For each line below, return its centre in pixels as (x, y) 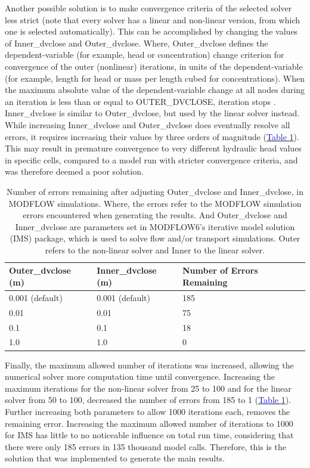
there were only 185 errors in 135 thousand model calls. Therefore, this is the (145, 446)
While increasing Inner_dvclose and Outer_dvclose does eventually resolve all (148, 124)
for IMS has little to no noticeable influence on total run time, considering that (149, 435)
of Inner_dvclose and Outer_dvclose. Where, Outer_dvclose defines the (137, 43)
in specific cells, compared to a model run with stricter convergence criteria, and (151, 159)
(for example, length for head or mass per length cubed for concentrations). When (155, 78)
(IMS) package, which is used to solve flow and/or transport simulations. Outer (155, 238)
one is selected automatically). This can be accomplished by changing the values (151, 31)
